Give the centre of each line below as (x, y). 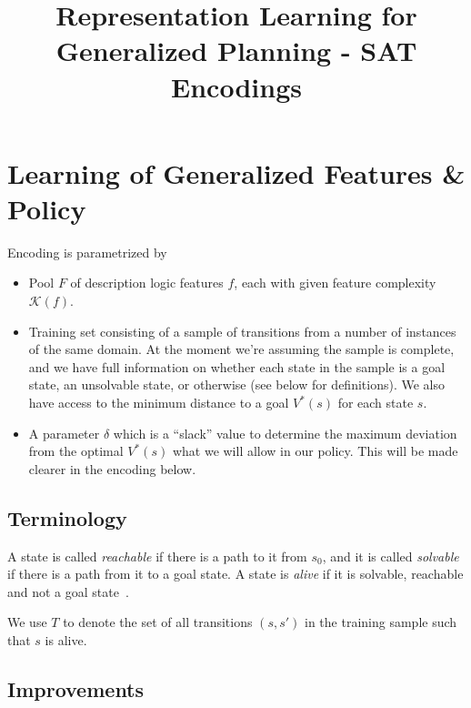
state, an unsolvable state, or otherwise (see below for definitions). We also (236, 384)
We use (27, 622)
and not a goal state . (68, 591)
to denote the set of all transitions (158, 622)
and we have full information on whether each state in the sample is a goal (237, 366)
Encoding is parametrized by (87, 252)
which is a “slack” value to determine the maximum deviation (285, 433)
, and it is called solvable (391, 556)
